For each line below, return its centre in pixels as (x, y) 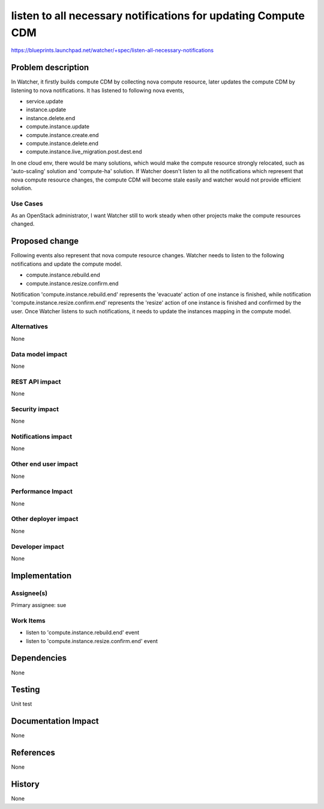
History (25, 784)
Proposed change (45, 241)
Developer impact (37, 546)
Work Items (28, 620)
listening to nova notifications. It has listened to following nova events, (98, 90)
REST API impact (36, 382)
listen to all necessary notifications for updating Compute (158, 16)
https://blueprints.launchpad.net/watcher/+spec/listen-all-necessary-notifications (112, 50)
